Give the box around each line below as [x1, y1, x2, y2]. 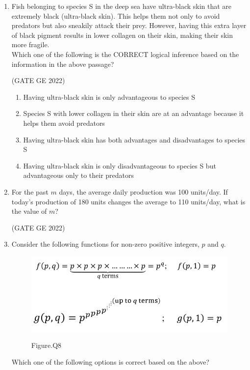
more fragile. [11, 39, 50, 50]
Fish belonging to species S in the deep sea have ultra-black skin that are [11, 1, 232, 11]
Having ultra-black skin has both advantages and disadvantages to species [23, 134, 246, 144]
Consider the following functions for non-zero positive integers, [11, 239, 200, 249]
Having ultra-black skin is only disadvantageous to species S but [23, 160, 216, 171]
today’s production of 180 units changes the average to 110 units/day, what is [11, 196, 246, 206]
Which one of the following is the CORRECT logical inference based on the [11, 49, 239, 59]
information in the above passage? [11, 58, 114, 69]
